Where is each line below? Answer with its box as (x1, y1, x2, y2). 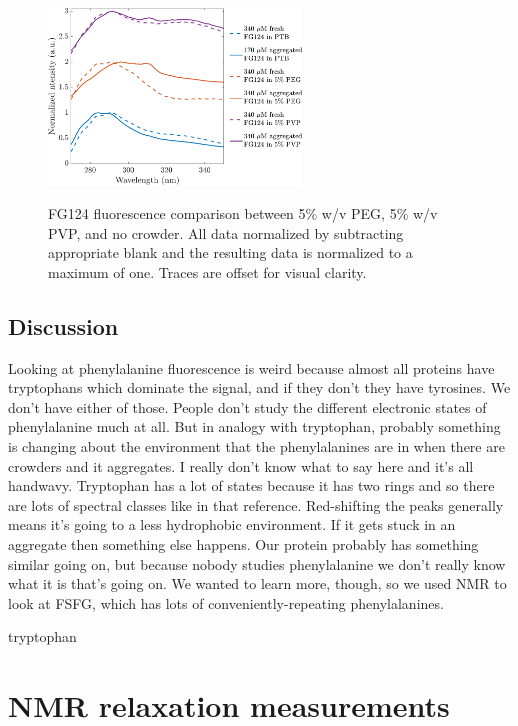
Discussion (8, 310, 119, 341)
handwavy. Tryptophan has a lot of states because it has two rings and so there (8, 475, 495, 496)
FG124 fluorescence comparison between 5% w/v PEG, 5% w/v (48, 203, 438, 224)
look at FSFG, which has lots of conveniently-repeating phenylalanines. (8, 592, 444, 613)
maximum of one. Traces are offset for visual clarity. (48, 261, 367, 282)
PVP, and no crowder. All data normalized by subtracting (48, 222, 404, 243)
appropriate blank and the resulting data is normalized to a (48, 242, 413, 263)
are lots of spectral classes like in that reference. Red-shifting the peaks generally (8, 494, 504, 515)
